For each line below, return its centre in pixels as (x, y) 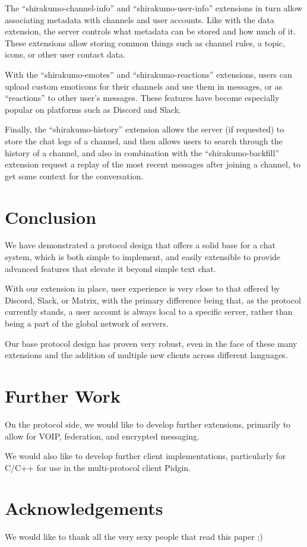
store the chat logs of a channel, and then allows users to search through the (144, 140)
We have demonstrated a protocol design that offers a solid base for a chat (140, 245)
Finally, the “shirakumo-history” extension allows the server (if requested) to (145, 129)
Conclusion (51, 216)
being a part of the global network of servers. (87, 323)
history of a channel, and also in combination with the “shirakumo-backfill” (142, 152)
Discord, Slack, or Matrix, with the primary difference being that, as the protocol (153, 300)
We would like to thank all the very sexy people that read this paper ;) (134, 537)
